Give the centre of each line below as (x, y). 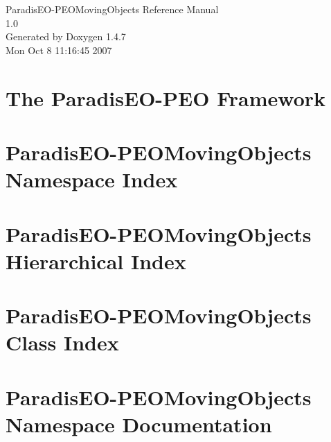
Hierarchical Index (96, 261)
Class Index (62, 342)
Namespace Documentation (139, 424)
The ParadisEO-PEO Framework (166, 97)
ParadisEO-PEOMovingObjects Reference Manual (112, 9)
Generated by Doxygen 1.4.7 (66, 36)
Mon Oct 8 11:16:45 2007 (59, 50)
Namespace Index (92, 179)
